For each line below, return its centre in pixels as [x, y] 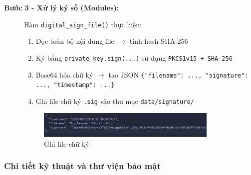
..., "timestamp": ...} [75, 85]
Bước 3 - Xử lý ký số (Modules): [62, 7]
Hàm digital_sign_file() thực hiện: [83, 24]
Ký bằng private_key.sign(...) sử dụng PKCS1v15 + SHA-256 [134, 57]
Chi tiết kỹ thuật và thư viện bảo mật [82, 166]
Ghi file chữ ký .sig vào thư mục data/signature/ [115, 101]
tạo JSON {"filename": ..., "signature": [178, 74]
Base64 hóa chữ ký [64, 74]
